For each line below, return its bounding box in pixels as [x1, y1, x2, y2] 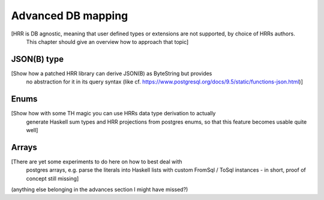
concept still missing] [26, 175, 79, 182]
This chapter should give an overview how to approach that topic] [26, 38, 189, 45]
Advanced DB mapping [11, 9, 128, 22]
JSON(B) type [11, 54, 64, 64]
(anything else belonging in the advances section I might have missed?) [11, 186, 188, 193]
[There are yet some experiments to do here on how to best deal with [11, 158, 182, 165]
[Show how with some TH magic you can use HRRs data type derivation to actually [11, 110, 216, 117]
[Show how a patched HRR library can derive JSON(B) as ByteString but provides [11, 70, 212, 77]
